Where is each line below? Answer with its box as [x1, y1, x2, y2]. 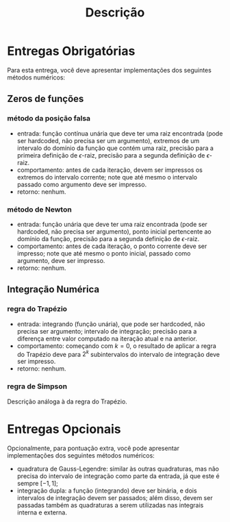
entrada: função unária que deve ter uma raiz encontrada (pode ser [16, 220, 207, 228]
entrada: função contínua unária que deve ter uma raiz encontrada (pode [16, 129, 223, 138]
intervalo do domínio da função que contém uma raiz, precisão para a [16, 144, 214, 152]
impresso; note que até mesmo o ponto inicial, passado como [16, 249, 191, 258]
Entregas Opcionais [7, 421, 121, 436]
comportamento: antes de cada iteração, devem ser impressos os [16, 166, 203, 174]
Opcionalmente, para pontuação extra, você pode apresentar [7, 444, 180, 452]
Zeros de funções [7, 93, 84, 105]
